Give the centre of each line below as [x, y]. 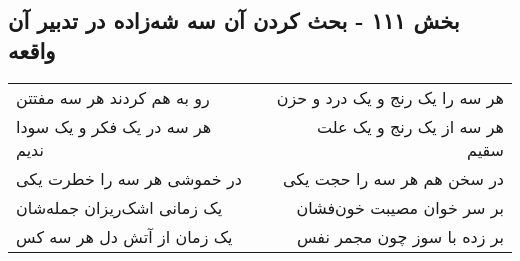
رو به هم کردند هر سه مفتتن [113, 97]
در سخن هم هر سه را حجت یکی [393, 178]
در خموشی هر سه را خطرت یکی [129, 178]
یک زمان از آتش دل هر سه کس [124, 236]
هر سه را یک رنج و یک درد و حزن [390, 97]
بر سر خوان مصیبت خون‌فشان [400, 207]
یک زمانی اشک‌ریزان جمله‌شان [119, 207]
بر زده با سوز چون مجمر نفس [400, 236]
